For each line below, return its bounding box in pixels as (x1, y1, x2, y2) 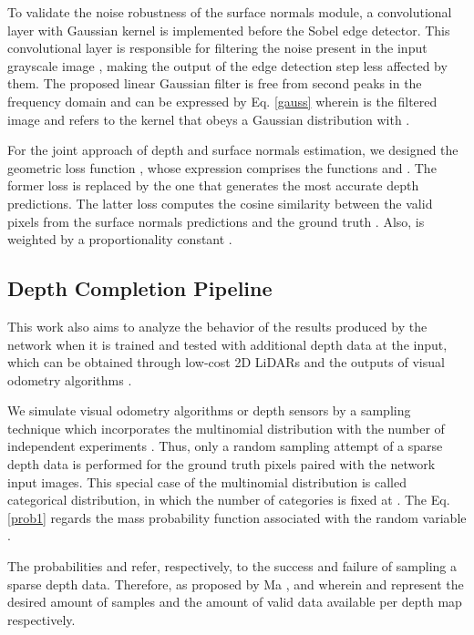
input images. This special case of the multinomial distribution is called (7, 472, 407, 491)
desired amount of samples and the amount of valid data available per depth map (7, 592, 462, 611)
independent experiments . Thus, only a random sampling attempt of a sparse (7, 436, 443, 456)
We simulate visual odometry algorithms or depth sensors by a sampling (7, 401, 411, 420)
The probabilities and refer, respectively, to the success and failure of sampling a (7, 557, 457, 576)
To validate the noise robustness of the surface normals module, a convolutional (7, 3, 452, 21)
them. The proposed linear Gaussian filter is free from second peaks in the (7, 74, 422, 93)
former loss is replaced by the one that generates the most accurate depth (7, 176, 419, 195)
